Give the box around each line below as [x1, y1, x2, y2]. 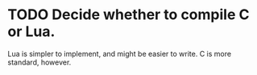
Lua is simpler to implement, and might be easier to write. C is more [7, 49, 231, 58]
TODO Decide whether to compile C [7, 6, 250, 24]
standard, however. [7, 57, 72, 67]
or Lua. [7, 22, 56, 41]
